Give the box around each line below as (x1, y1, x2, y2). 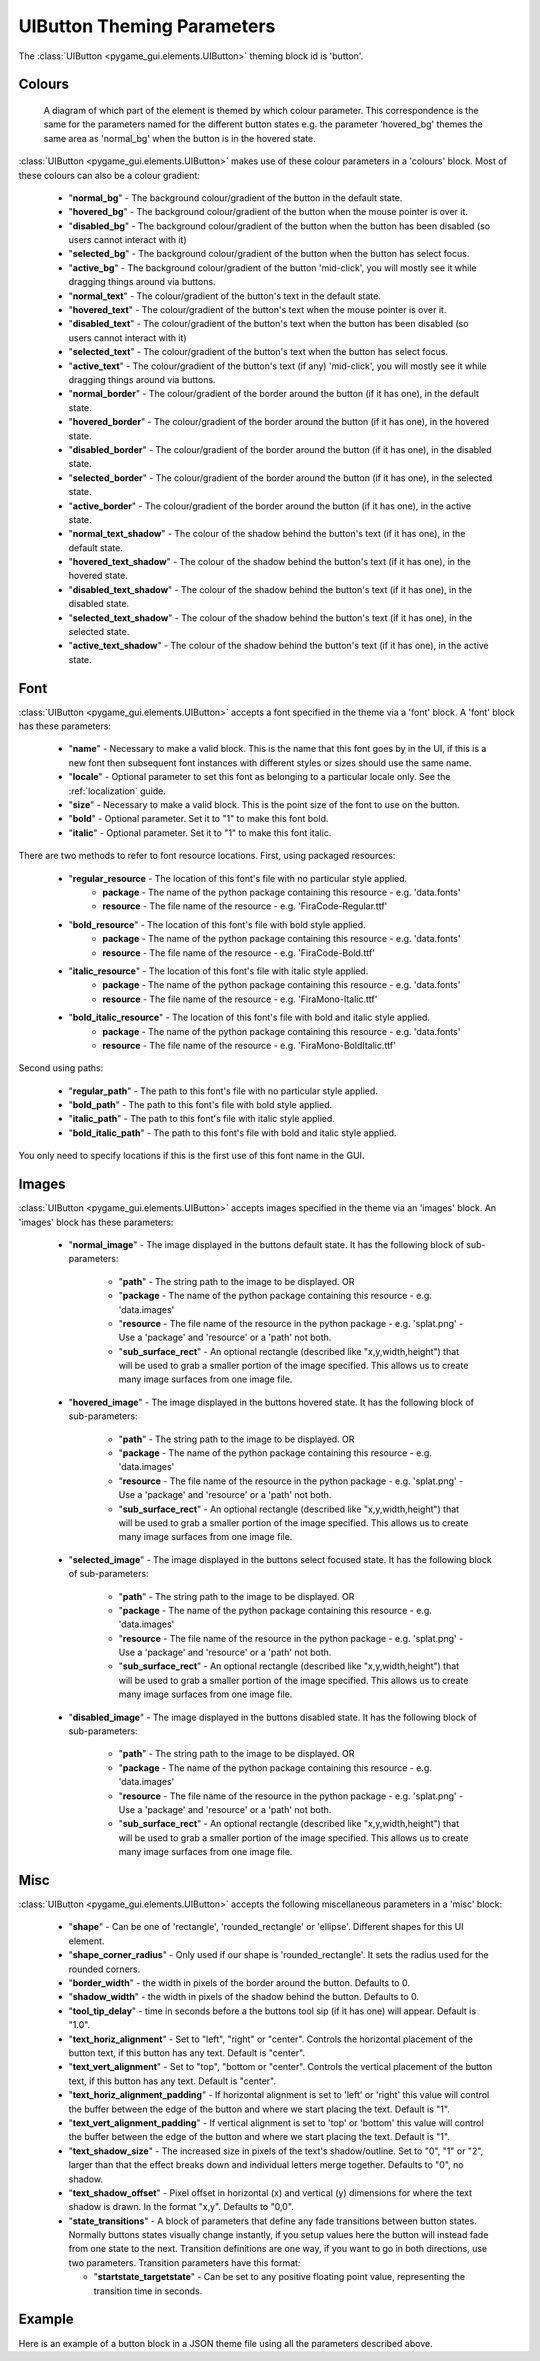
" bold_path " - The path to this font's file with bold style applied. (68, 1099, 333, 1111)
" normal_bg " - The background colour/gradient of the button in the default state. (68, 191, 403, 204)
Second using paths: (18, 1062, 104, 1074)
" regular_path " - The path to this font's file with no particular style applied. (68, 1085, 379, 1097)
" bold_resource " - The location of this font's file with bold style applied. (68, 918, 366, 930)
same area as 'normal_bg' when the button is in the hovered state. (43, 132, 317, 144)
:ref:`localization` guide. (68, 785, 167, 797)
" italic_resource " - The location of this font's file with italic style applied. (68, 965, 369, 977)
